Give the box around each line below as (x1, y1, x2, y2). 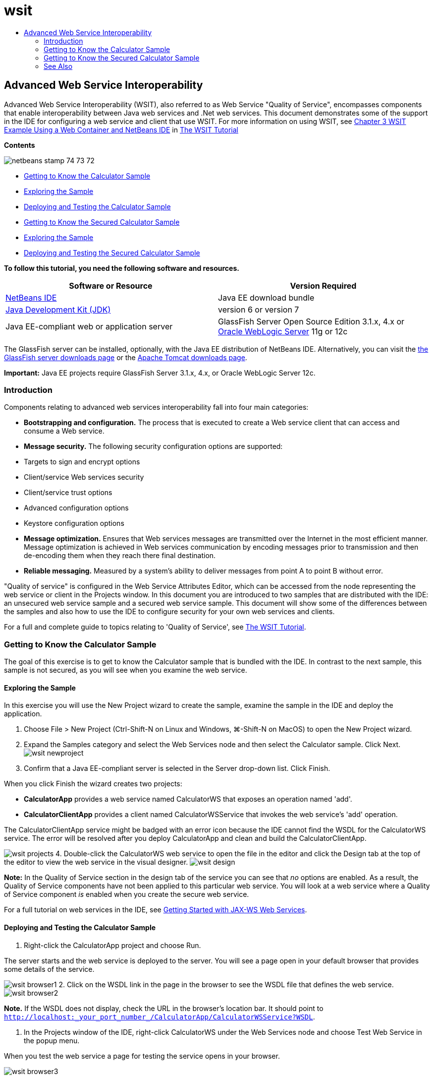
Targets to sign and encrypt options (24, 457, 140, 466)
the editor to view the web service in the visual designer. (4, 858, 188, 867)
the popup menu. (24, 1036, 80, 1045)
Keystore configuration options (24, 519, 124, 528)
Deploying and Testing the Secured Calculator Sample (24, 248, 200, 257)
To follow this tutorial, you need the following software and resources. (4, 263, 239, 272)
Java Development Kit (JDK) (5, 304, 111, 315)
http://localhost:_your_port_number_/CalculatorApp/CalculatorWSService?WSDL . (4, 1012, 315, 1021)
